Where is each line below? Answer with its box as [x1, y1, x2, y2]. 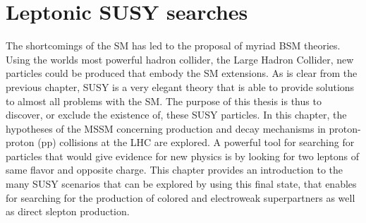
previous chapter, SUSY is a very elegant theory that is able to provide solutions [6, 79, 355, 94]
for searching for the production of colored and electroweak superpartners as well [6, 190, 355, 205]
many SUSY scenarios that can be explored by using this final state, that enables [6, 176, 357, 191]
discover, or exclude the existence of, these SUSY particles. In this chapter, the [6, 107, 347, 122]
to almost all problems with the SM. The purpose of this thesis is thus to [6, 93, 322, 108]
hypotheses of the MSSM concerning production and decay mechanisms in [6, 121, 326, 135]
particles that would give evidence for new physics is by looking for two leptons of [6, 148, 359, 163]
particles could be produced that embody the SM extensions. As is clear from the [6, 66, 358, 80]
